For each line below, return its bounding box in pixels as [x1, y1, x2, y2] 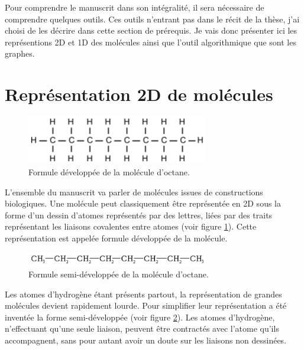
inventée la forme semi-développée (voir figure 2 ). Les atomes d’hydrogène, [5, 310, 275, 323]
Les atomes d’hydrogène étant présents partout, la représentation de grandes [5, 287, 282, 300]
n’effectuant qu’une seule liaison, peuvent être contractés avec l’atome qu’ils [5, 322, 279, 335]
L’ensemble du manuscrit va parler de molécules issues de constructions [5, 185, 263, 198]
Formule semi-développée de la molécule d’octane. [28, 267, 209, 280]
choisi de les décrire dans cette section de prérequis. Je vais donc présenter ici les [5, 24, 297, 37]
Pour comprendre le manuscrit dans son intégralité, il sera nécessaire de [5, 1, 264, 13]
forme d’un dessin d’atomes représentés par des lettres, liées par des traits [5, 208, 273, 221]
